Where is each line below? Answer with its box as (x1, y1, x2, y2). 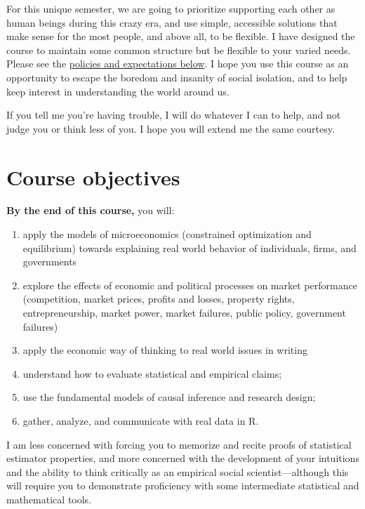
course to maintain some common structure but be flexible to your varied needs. (6, 42, 351, 57)
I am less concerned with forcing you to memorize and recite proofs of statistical (6, 437, 352, 451)
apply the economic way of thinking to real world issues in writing (22, 343, 307, 357)
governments (22, 254, 77, 269)
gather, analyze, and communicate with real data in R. (22, 414, 259, 428)
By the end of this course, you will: (6, 203, 175, 218)
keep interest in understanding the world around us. (6, 84, 230, 98)
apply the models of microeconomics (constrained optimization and (22, 227, 312, 242)
